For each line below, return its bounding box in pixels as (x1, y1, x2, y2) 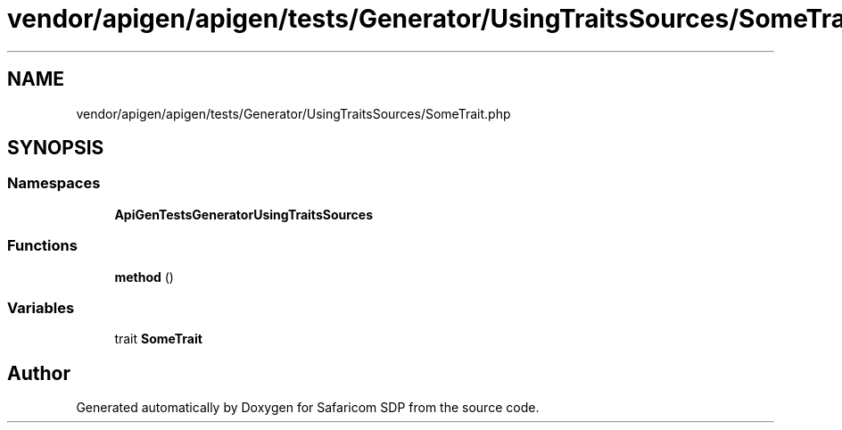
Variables (7, 298, 75, 317)
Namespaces (7, 174, 101, 193)
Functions (7, 236, 78, 255)
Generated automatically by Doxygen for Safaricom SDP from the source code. (76, 400, 540, 416)
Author (7, 361, 70, 385)
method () (114, 269, 174, 285)
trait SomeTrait (114, 331, 202, 347)
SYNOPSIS (7, 136, 104, 160)
